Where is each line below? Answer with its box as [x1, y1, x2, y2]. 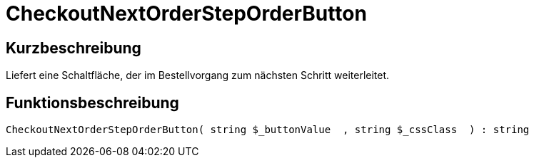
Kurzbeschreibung [6, 38, 141, 57]
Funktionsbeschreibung [6, 93, 179, 112]
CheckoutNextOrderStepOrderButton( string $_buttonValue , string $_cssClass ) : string [6, 124, 530, 136]
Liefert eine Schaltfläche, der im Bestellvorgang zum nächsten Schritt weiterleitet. [6, 69, 390, 82]
